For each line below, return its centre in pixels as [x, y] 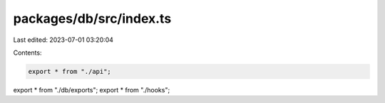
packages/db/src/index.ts [92, 18]
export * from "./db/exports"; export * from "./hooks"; [92, 90]
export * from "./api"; [70, 71]
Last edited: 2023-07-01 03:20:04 [63, 40]
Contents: [27, 53]
